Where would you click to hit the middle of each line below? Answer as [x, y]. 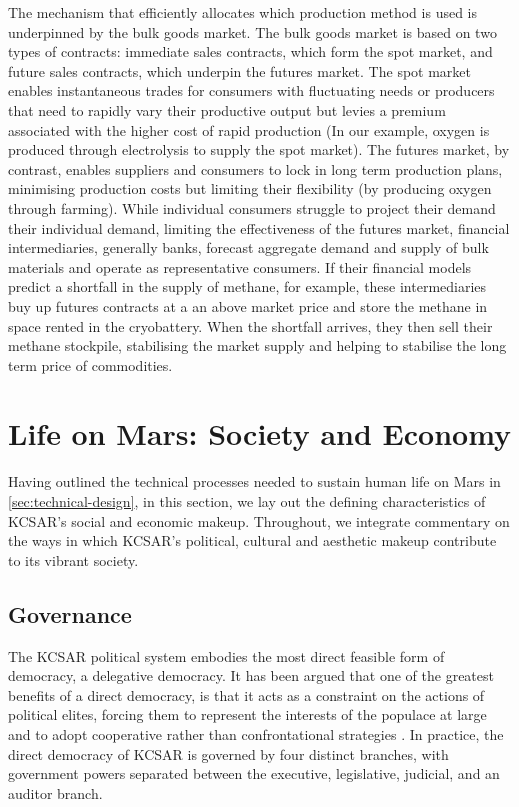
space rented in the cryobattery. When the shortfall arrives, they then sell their [250, 325]
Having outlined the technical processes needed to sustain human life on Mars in [254, 481]
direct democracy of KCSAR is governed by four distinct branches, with [228, 753]
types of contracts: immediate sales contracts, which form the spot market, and [250, 51]
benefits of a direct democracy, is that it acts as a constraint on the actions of [246, 694]
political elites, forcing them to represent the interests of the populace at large [247, 714]
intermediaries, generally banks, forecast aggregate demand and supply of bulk [248, 247]
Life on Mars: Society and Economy [260, 433]
